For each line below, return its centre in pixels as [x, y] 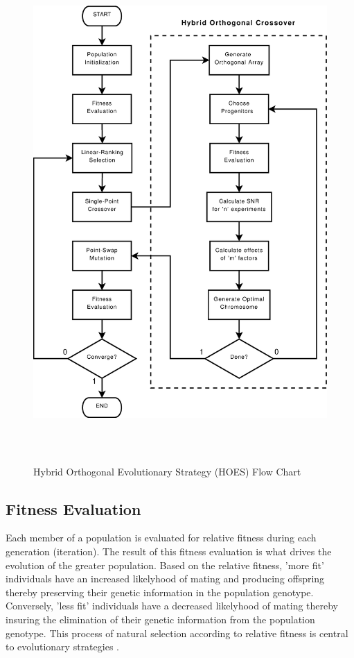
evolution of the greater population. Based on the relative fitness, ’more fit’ [165, 565]
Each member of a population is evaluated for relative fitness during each [161, 538]
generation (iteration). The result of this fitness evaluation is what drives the [169, 551]
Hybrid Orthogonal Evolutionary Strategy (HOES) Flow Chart [167, 471]
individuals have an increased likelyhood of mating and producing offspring [165, 579]
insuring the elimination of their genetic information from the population [160, 619]
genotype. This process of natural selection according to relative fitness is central [177, 633]
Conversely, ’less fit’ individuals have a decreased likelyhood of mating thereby [172, 606]
